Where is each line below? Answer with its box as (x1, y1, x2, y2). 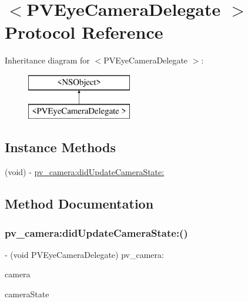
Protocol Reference (5, 20, 163, 44)
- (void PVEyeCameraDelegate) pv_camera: (5, 248, 164, 260)
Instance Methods (5, 138, 116, 156)
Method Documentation (5, 194, 154, 213)
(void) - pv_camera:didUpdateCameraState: (5, 166, 165, 178)
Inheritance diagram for (5, 54, 90, 66)
